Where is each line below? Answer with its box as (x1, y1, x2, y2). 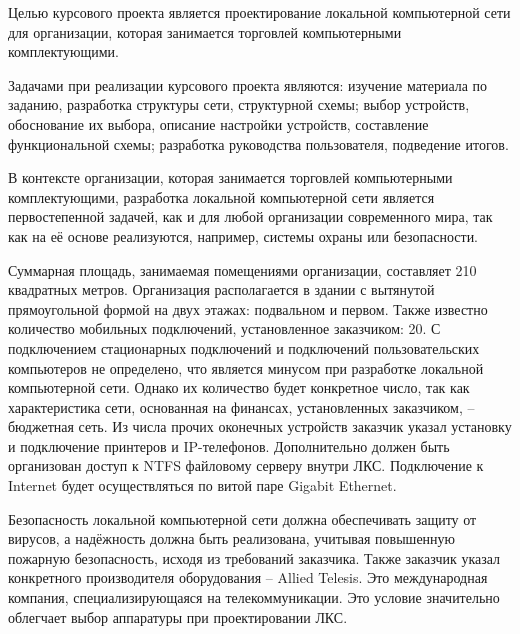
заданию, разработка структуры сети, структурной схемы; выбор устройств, (8, 94, 470, 115)
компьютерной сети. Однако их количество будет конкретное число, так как (8, 377, 470, 398)
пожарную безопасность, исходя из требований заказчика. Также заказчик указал (8, 547, 501, 568)
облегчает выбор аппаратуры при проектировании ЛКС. (8, 606, 348, 627)
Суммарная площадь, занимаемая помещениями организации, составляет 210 (8, 259, 477, 280)
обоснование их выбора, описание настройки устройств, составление (8, 113, 429, 134)
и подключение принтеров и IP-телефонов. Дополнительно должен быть (8, 435, 450, 456)
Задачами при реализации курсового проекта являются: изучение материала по (8, 74, 488, 95)
